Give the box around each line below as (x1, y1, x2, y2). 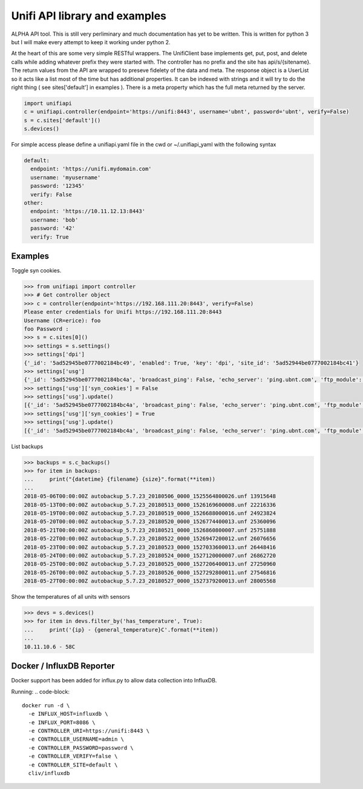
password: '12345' (30, 182, 85, 190)
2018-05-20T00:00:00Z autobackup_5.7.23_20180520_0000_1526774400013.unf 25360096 (24, 518, 276, 525)
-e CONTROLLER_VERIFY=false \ (28, 753, 118, 760)
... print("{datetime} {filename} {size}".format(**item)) (24, 476, 216, 483)
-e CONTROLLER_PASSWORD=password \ (28, 744, 134, 751)
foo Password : (24, 325, 69, 332)
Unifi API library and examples (11, 9, 166, 22)
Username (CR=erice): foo (24, 317, 101, 324)
